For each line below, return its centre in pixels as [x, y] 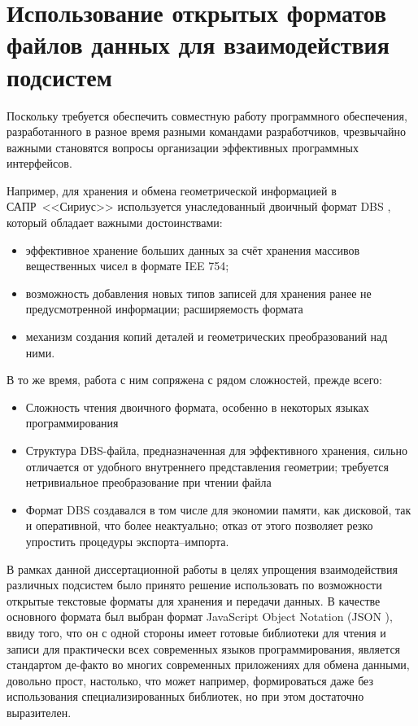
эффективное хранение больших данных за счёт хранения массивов [193, 249]
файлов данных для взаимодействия [198, 44]
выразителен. [39, 712]
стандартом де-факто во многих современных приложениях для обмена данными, [208, 665]
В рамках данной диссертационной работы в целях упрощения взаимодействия [202, 569]
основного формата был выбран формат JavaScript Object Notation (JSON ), [200, 617]
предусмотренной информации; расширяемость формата [164, 309]
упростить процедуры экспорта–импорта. [127, 541]
